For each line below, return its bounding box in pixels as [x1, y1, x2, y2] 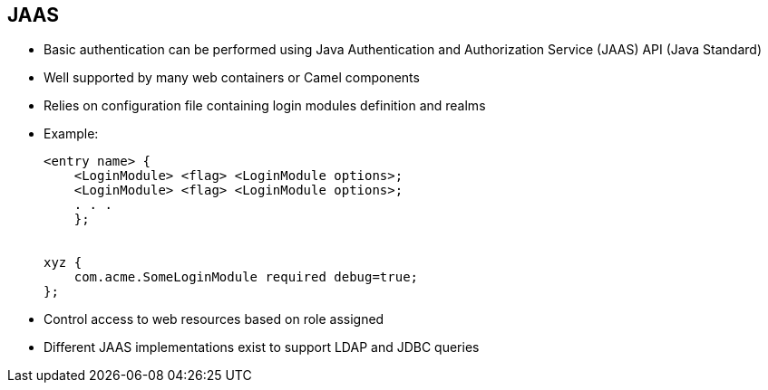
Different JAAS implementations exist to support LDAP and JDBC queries [44, 339, 480, 356]
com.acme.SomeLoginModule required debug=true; [73, 270, 419, 285]
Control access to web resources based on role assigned [44, 311, 384, 328]
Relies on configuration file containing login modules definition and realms [44, 98, 486, 114]
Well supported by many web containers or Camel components [44, 70, 420, 86]
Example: [44, 126, 99, 142]
